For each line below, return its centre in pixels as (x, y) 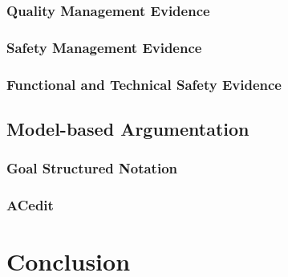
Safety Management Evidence (104, 47)
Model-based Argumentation (128, 128)
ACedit (30, 205)
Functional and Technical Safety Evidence (144, 84)
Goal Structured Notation (92, 168)
